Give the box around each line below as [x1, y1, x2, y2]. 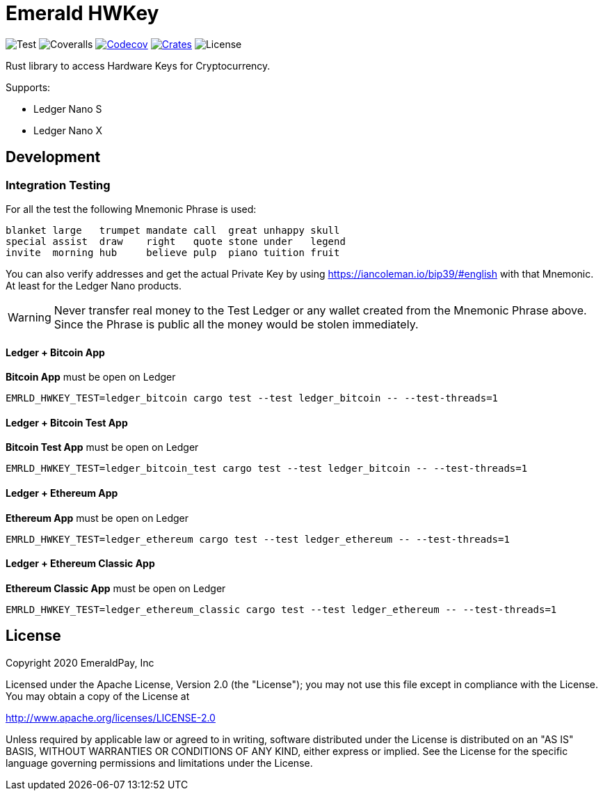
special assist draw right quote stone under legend [6, 235, 346, 247]
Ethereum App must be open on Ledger [6, 511, 189, 524]
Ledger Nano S [33, 102, 102, 115]
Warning [8, 310, 51, 324]
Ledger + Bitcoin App [6, 346, 105, 358]
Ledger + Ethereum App [6, 487, 118, 500]
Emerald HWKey [6, 1, 159, 25]
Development [6, 148, 101, 166]
